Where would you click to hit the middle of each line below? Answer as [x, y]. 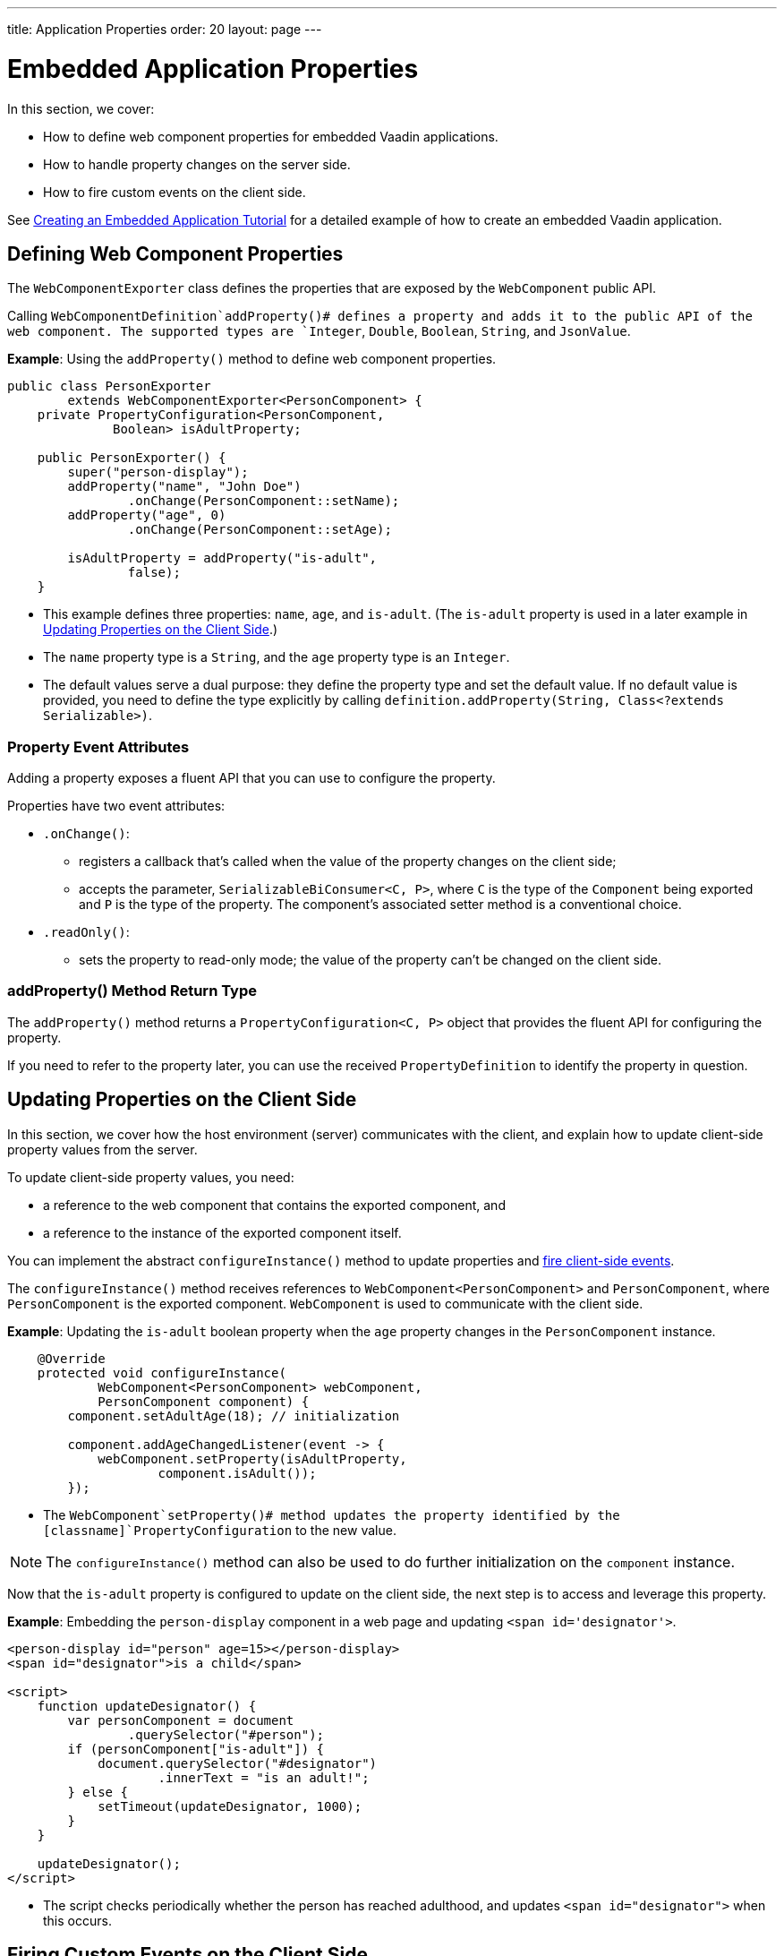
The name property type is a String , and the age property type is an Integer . [277, 657]
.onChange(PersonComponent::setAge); [260, 530]
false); [154, 573]
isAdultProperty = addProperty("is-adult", [222, 558]
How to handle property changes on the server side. [197, 164]
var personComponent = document [181, 1720]
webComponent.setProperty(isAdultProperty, [252, 1458]
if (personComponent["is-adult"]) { [196, 1749]
